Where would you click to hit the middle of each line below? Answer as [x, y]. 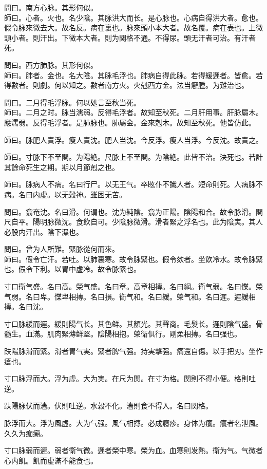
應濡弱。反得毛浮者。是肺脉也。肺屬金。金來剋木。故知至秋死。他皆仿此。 [130, 122]
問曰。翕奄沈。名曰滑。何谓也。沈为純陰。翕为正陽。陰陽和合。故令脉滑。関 [133, 211]
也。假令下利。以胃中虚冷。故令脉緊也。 [72, 269]
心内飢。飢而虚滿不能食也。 [51, 460]
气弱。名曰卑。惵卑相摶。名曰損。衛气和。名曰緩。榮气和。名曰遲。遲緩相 [130, 296]
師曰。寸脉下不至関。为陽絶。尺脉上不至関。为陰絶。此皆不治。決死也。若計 [133, 157]
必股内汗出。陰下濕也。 [44, 231]
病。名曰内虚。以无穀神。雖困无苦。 [65, 194]
